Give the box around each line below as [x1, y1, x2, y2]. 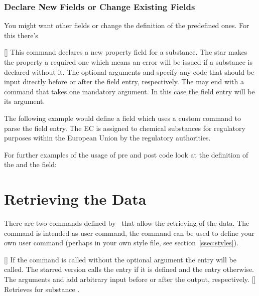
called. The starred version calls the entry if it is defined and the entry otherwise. [4, 264, 254, 274]
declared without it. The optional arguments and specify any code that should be [4, 66, 254, 77]
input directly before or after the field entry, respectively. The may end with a [4, 76, 244, 87]
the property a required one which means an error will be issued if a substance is [4, 57, 252, 67]
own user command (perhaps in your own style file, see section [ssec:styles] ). [4, 237, 239, 248]
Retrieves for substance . [4, 283, 80, 294]
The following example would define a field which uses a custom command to [4, 112, 241, 123]
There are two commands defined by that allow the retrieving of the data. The [4, 218, 249, 228]
